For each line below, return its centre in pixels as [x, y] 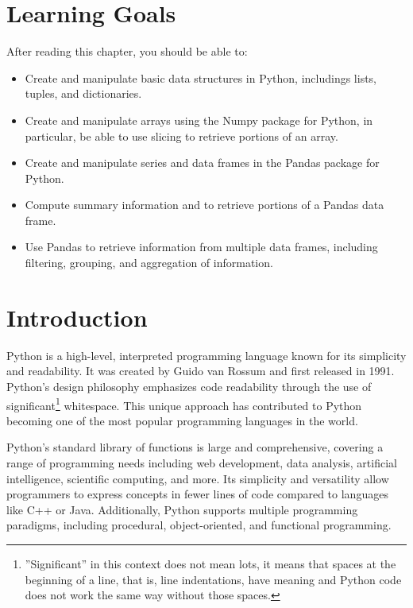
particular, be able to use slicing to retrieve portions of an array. [181, 136]
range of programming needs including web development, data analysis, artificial [202, 463]
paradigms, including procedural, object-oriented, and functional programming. [199, 525]
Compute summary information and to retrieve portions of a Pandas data [205, 205]
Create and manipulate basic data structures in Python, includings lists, [201, 77]
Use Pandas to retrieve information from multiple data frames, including [201, 247]
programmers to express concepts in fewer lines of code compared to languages [197, 494]
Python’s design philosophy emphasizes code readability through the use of [189, 386]
